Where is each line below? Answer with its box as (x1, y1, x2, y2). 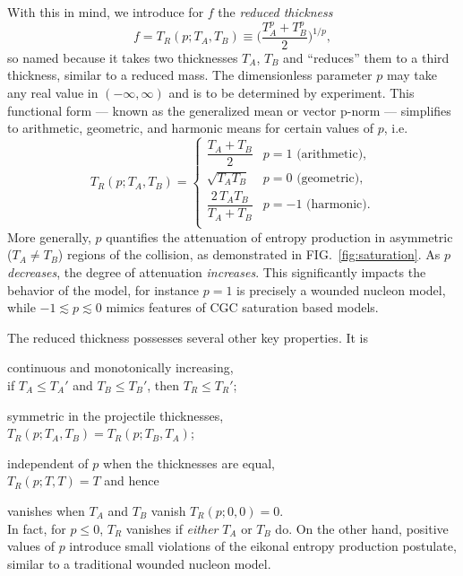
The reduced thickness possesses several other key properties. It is (7, 327, 369, 346)
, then (147, 375, 180, 394)
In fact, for (7, 519, 66, 537)
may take (386, 65, 437, 84)
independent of (7, 453, 89, 472)
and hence (104, 471, 159, 490)
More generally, (7, 227, 91, 246)
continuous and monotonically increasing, (7, 358, 234, 377)
